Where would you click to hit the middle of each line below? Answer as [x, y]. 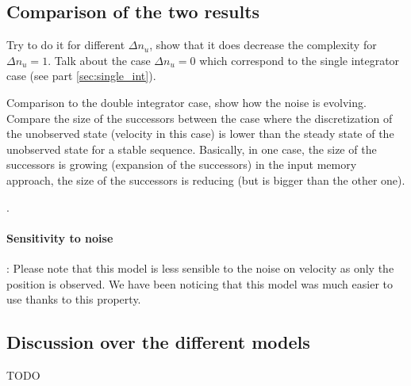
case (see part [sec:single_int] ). [81, 76]
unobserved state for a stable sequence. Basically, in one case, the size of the [192, 149]
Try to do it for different [66, 45]
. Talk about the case [99, 60]
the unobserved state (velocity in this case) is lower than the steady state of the [200, 134]
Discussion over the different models [158, 342]
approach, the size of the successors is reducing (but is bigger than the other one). [206, 180]
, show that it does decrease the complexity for [263, 45]
